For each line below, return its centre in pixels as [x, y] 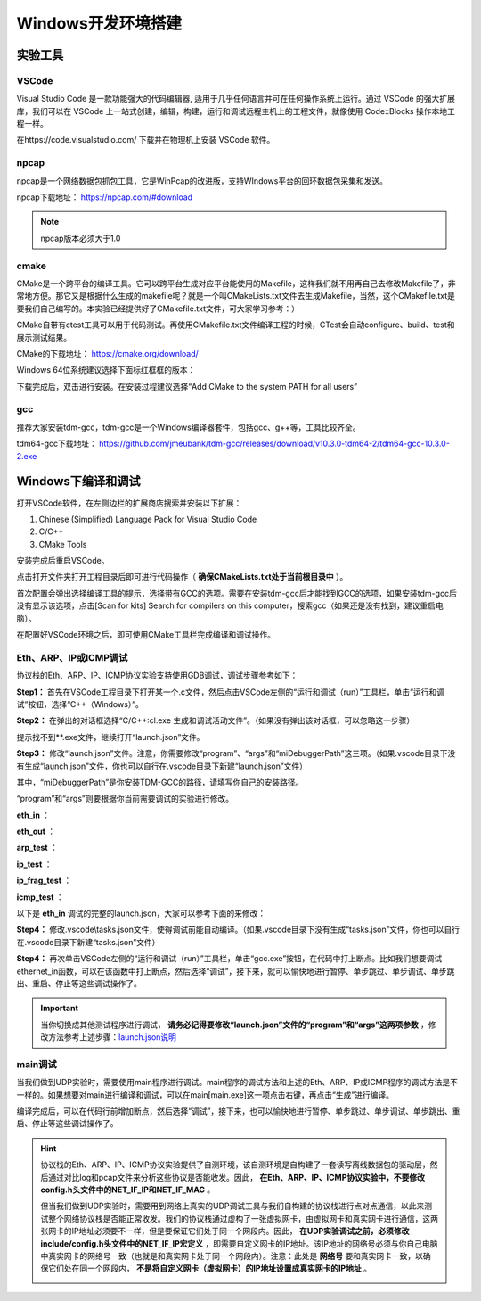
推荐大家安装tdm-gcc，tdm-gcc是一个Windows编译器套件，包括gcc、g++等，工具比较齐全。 [188, 427]
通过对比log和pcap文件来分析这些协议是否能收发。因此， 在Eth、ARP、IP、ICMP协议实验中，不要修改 [236, 1177]
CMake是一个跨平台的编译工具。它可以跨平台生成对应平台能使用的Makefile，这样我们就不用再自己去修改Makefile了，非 [236, 283]
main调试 [37, 1064]
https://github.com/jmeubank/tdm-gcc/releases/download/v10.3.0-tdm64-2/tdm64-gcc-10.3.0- [274, 444]
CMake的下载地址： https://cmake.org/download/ [108, 353]
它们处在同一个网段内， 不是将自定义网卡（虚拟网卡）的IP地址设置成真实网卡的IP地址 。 [209, 1268]
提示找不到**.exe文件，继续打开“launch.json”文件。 [110, 737]
